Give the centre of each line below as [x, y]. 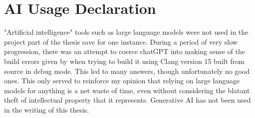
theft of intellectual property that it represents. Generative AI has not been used [127, 100]
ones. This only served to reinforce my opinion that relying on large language [122, 81]
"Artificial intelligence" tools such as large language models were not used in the [126, 32]
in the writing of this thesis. [47, 109]
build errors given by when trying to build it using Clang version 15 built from [124, 61]
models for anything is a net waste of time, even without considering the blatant [127, 90]
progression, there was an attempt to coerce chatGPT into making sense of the [125, 51]
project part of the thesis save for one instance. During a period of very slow [121, 41]
